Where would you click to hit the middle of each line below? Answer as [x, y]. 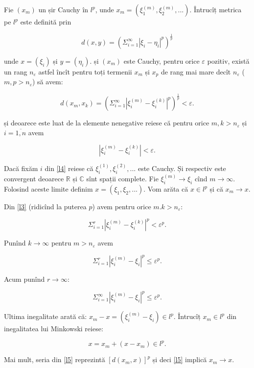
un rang [16, 71]
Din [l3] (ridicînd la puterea [45, 207]
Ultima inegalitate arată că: [46, 316]
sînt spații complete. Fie [122, 179]
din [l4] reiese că [69, 168]
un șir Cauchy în [63, 9]
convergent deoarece [34, 179]
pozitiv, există [228, 61]
